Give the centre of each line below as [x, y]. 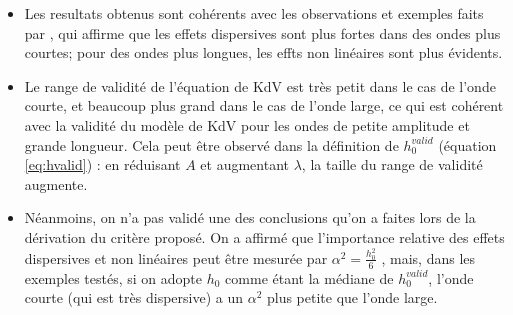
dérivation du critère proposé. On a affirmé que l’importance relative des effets [264, 236]
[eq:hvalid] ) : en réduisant [102, 164]
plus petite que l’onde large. [352, 297]
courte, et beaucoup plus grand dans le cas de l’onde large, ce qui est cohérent [264, 105]
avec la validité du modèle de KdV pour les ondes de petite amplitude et [247, 124]
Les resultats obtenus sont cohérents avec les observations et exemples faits [254, 13]
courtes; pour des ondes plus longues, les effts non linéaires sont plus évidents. [263, 52]
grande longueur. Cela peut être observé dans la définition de [211, 144]
